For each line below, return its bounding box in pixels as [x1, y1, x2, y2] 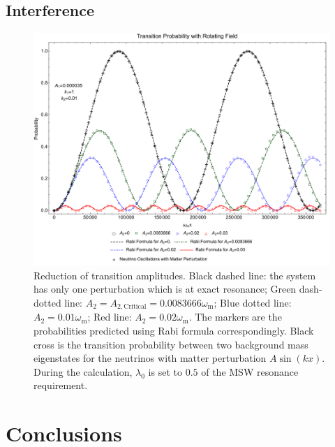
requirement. [33, 378, 88, 393]
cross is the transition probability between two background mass [33, 337, 308, 351]
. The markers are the [188, 309, 282, 324]
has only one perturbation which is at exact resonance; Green [33, 281, 297, 296]
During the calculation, [33, 364, 133, 379]
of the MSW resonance [201, 364, 299, 379]
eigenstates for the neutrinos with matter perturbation [33, 351, 267, 365]
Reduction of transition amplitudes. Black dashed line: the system [33, 268, 316, 282]
